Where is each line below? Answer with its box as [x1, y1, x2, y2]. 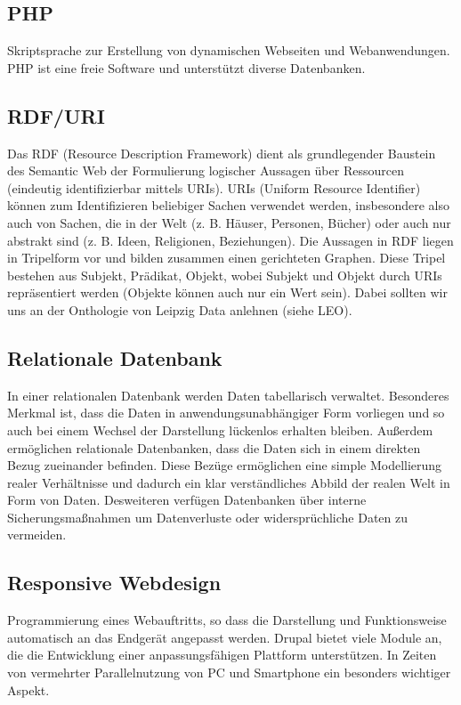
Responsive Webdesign [7, 569, 222, 596]
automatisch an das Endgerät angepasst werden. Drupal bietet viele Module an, [7, 628, 442, 646]
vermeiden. [7, 525, 67, 544]
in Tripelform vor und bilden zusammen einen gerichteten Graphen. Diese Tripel [7, 248, 446, 267]
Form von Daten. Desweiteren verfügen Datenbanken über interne [7, 490, 367, 509]
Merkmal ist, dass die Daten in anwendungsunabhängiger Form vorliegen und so [7, 403, 445, 422]
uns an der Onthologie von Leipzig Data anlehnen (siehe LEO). [7, 300, 352, 319]
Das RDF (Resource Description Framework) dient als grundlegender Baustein [7, 143, 436, 162]
